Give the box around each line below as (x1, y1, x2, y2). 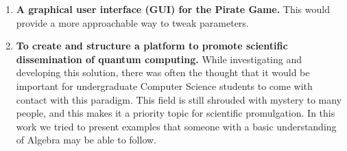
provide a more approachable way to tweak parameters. (16, 15, 249, 30)
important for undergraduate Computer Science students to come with (16, 78, 313, 93)
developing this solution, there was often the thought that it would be (16, 65, 310, 80)
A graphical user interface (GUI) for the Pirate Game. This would (16, 2, 330, 16)
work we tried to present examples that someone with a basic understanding (16, 119, 337, 133)
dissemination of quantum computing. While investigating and (16, 51, 302, 66)
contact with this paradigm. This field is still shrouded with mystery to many (16, 92, 342, 106)
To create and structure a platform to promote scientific (16, 38, 288, 53)
